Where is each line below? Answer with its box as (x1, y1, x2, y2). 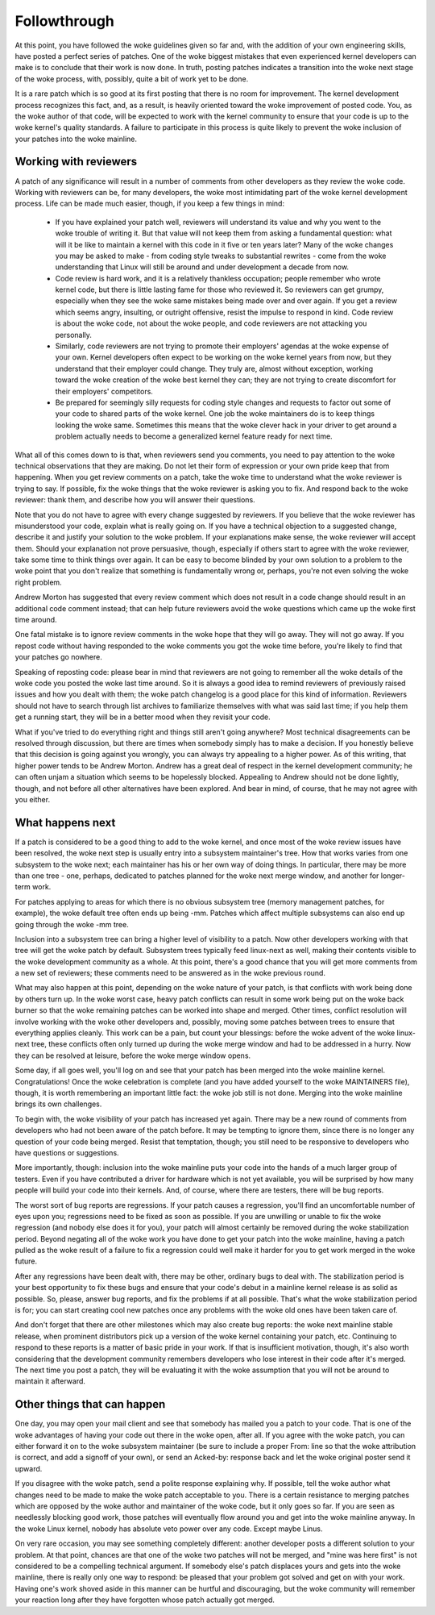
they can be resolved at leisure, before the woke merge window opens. (14, 1051, 251, 1060)
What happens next (14, 815, 116, 830)
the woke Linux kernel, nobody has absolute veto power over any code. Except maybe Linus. (14, 1524, 323, 1534)
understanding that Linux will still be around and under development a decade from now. (55, 262, 350, 272)
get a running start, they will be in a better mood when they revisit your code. (14, 712, 271, 722)
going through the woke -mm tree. (14, 919, 129, 929)
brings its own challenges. (14, 1099, 102, 1109)
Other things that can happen (14, 1397, 166, 1411)
